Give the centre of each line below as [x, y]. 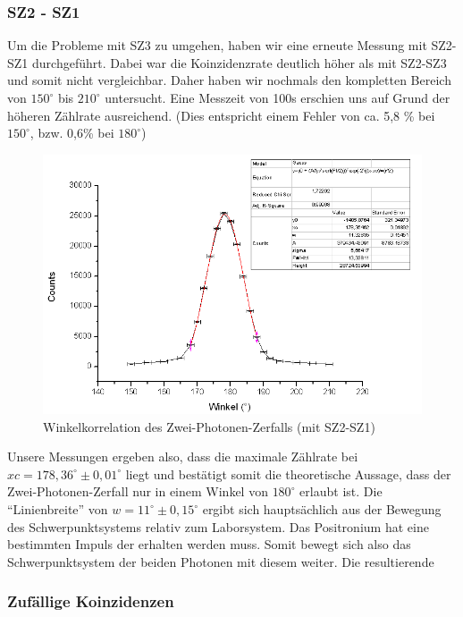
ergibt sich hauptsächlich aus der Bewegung [322, 509]
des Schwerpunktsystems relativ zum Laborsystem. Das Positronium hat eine [218, 526]
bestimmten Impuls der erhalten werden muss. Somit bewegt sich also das [209, 544]
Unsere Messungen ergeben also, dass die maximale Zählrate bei [183, 456]
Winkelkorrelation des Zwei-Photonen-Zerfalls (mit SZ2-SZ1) [209, 426]
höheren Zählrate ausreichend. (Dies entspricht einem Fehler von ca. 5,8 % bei [221, 115]
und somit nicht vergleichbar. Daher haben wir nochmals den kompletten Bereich [229, 80]
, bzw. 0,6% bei [72, 133]
